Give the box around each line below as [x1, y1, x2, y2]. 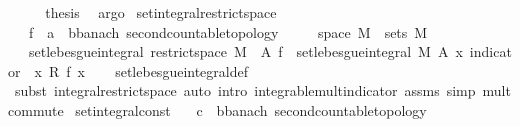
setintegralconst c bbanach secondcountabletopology [75, 99, 427, 120]
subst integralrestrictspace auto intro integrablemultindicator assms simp [14, 80, 476, 101]
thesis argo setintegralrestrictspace [45, 2, 277, 22]
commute [8, 99, 64, 120]
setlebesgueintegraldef [115, 60, 248, 81]
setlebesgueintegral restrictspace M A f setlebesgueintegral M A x [28, 41, 463, 62]
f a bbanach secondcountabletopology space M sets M [28, 21, 428, 42]
